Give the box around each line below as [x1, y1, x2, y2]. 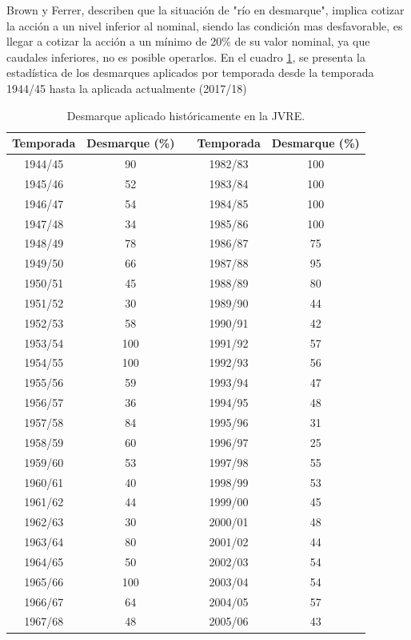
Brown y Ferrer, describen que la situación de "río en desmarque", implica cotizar [6, 2, 405, 18]
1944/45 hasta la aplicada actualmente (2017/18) [6, 79, 247, 96]
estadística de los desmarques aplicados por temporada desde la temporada [6, 64, 374, 81]
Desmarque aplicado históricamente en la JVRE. [66, 107, 305, 123]
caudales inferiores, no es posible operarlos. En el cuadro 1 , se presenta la [6, 48, 365, 65]
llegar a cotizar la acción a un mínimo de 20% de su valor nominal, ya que [6, 33, 370, 50]
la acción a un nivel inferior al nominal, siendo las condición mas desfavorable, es [6, 17, 403, 34]
